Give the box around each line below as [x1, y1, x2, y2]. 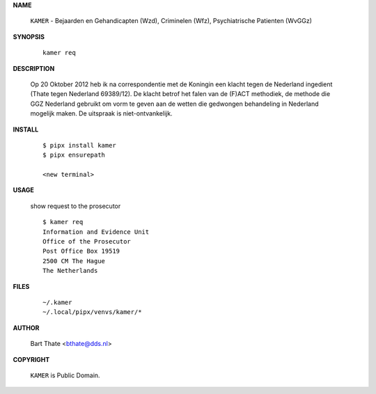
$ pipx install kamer [42, 141, 116, 149]
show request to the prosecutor [30, 202, 121, 210]
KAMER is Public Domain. [30, 371, 100, 379]
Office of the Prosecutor [42, 237, 132, 246]
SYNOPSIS [13, 32, 45, 41]
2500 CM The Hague [42, 257, 106, 265]
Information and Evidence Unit [42, 228, 150, 236]
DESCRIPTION [13, 64, 55, 72]
